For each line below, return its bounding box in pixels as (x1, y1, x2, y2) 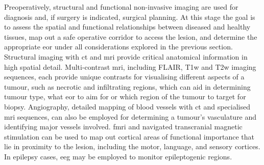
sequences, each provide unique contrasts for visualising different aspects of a (4, 71, 245, 82)
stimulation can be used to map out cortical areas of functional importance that (4, 131, 254, 142)
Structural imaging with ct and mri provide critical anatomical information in (4, 51, 248, 62)
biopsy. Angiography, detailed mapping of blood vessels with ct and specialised (4, 101, 251, 112)
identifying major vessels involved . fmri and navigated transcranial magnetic (4, 121, 243, 132)
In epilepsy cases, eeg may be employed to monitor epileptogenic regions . (4, 151, 232, 161)
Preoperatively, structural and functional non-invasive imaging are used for (4, 2, 238, 12)
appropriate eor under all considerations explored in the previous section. (4, 41, 233, 52)
